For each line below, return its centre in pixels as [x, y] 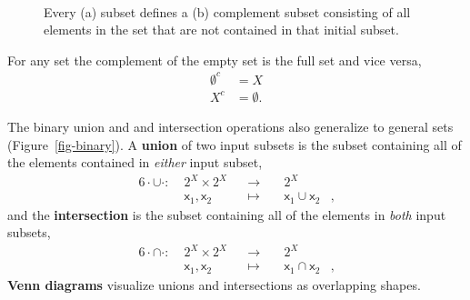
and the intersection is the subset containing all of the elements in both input [227, 214]
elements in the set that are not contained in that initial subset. [221, 30]
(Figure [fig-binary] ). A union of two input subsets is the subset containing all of [235, 144]
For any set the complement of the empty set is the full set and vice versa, [215, 60]
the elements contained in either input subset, [135, 162]
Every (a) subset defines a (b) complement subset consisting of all [227, 11]
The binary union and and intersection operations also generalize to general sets [230, 126]
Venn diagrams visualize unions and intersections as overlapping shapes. [214, 284]
